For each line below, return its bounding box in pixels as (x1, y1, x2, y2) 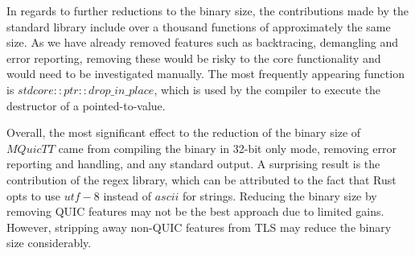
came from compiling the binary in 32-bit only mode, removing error (58, 139, 397, 156)
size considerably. (6, 234, 92, 251)
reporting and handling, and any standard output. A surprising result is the (6, 155, 380, 172)
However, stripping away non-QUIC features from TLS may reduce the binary (6, 218, 392, 235)
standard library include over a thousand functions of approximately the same (6, 18, 391, 35)
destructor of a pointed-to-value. (6, 97, 166, 114)
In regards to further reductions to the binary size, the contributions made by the (6, 2, 409, 19)
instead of (103, 187, 152, 204)
